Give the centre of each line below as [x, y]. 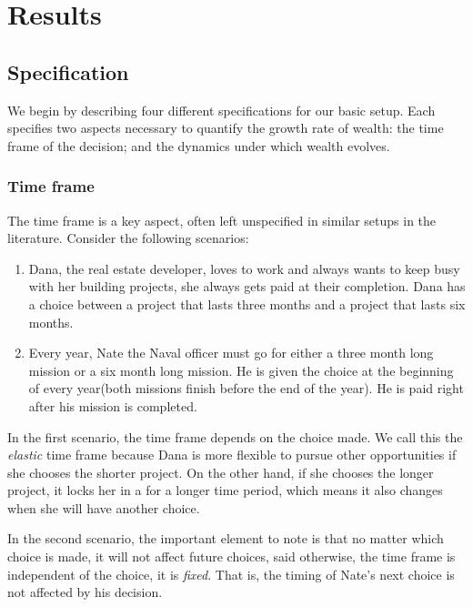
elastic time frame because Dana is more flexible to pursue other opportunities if [232, 455]
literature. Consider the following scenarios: [128, 238]
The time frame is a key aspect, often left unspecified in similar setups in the [222, 220]
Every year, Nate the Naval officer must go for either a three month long [231, 353]
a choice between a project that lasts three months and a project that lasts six [247, 303]
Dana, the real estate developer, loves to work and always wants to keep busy [244, 268]
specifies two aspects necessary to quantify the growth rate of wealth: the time [226, 128]
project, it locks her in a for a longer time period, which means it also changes [225, 490]
